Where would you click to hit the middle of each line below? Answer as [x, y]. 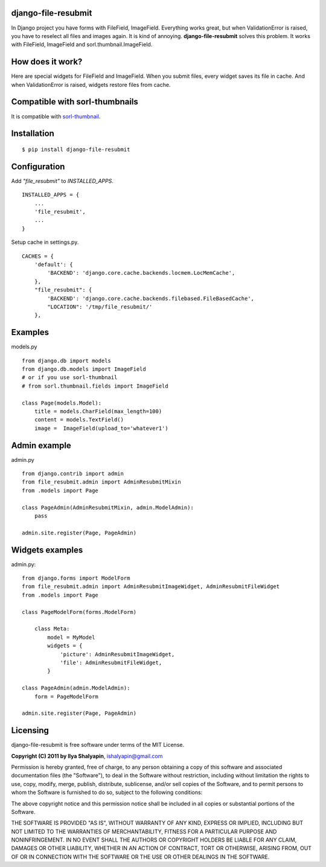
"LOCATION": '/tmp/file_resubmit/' [100, 307]
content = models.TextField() [79, 420]
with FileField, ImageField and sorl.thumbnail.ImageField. [82, 45]
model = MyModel [71, 637]
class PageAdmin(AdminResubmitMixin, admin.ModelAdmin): [108, 507]
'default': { [53, 264]
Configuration [38, 166]
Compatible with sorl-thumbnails [75, 102]
